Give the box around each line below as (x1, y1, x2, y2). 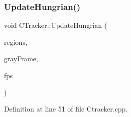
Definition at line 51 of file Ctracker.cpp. (4, 104, 128, 114)
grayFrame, (4, 53, 38, 64)
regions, (4, 36, 27, 47)
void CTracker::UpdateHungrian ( (4, 20, 107, 30)
